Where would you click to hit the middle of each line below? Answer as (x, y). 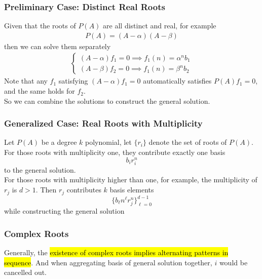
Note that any (26, 81)
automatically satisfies (177, 81)
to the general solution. (40, 169)
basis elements (132, 190)
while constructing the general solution (64, 211)
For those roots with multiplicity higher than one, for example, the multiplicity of (131, 180)
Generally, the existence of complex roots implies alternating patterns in (116, 252)
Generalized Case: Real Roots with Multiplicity (103, 123)
